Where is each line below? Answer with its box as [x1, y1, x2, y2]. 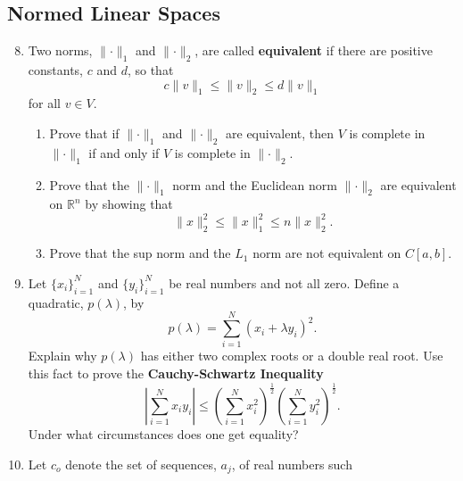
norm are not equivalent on [252, 244, 401, 262]
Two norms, [28, 41, 93, 60]
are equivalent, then [226, 123, 335, 142]
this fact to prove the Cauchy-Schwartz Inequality [28, 363, 324, 382]
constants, [28, 61, 84, 79]
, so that [127, 61, 174, 79]
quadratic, [28, 293, 84, 311]
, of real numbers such [231, 454, 352, 473]
